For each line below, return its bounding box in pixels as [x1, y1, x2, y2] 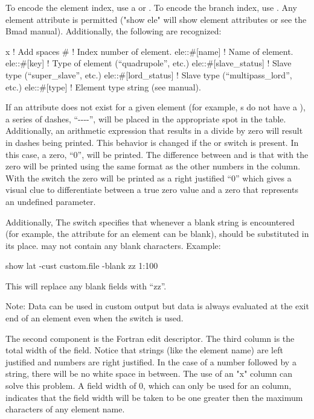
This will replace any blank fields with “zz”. [5, 279, 167, 292]
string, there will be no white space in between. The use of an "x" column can [5, 367, 293, 380]
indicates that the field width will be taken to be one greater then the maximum [5, 391, 303, 403]
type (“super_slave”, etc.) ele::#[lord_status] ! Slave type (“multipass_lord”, [5, 68, 292, 81]
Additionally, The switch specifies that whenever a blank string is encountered [5, 215, 295, 228]
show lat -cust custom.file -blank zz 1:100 [5, 259, 158, 272]
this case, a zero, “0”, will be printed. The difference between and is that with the [5, 148, 309, 160]
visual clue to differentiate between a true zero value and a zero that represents [5, 183, 298, 196]
